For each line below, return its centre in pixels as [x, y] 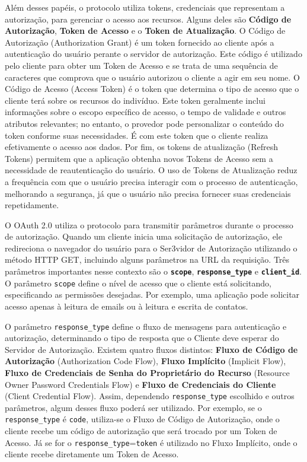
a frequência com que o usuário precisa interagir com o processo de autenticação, [151, 181]
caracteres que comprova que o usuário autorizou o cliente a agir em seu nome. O [152, 77]
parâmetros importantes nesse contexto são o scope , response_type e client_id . [153, 271]
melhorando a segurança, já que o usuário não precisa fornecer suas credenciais [148, 193]
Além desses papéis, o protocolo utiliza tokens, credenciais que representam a [145, 7]
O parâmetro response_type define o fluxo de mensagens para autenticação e [146, 326]
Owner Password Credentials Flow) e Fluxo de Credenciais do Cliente [140, 384]
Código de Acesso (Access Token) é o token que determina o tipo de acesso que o [152, 89]
